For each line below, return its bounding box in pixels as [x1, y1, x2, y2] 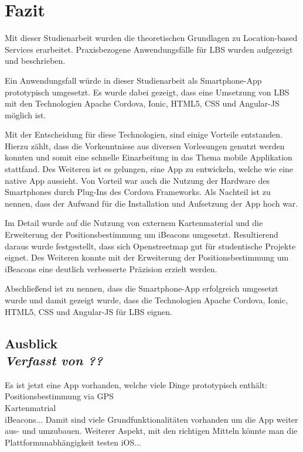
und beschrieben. [5, 54, 66, 67]
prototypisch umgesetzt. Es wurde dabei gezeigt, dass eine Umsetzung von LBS [5, 85, 290, 98]
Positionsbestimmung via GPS [5, 390, 114, 402]
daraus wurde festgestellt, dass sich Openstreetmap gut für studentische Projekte [5, 239, 296, 252]
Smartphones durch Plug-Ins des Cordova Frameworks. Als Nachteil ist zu [5, 186, 271, 198]
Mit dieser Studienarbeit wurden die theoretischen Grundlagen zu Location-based [5, 32, 298, 44]
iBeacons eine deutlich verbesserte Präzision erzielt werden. [5, 262, 217, 275]
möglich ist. [5, 108, 46, 121]
